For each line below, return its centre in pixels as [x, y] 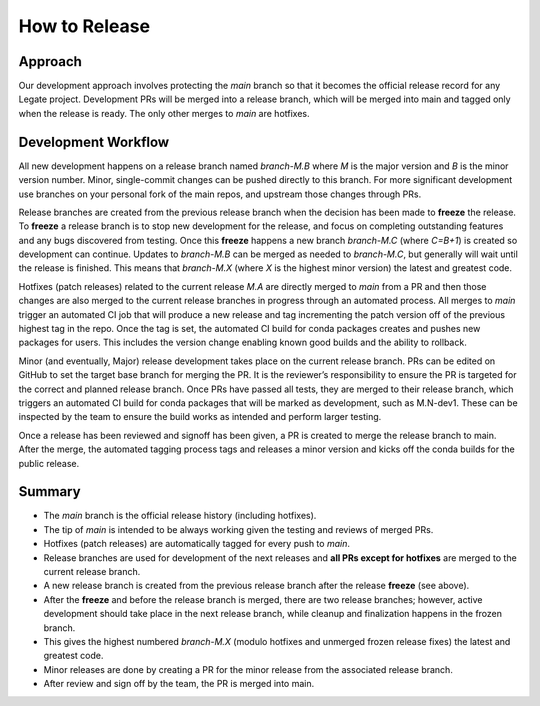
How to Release [84, 26]
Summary [49, 491]
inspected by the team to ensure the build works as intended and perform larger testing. [200, 417]
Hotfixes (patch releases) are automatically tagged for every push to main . [196, 544]
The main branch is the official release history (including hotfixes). [180, 516]
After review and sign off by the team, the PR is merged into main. [179, 684]
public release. [49, 463]
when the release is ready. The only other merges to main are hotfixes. [164, 113]
